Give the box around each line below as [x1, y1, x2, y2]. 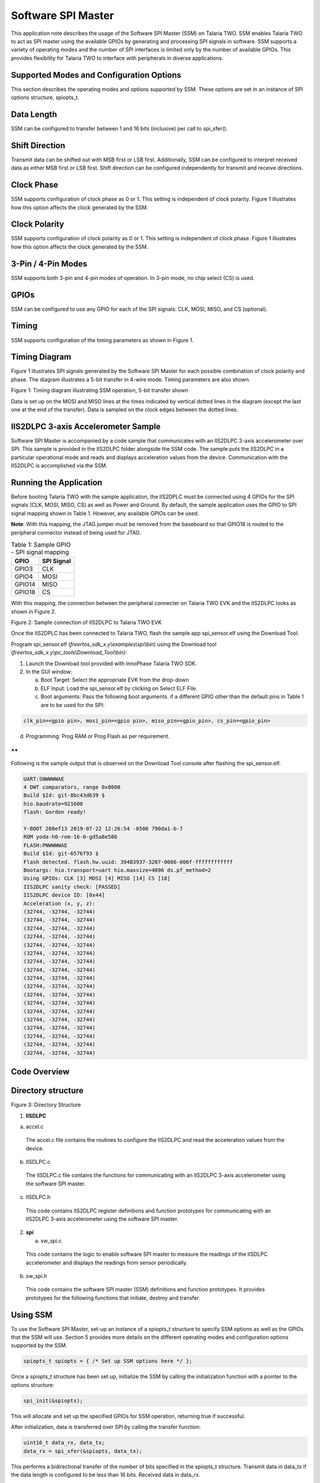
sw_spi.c [40, 1237, 62, 1244]
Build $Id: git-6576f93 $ [23, 850, 99, 857]
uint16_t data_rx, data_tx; [23, 1439, 105, 1446]
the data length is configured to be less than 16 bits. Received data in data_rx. [11, 1471, 201, 1478]
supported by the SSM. [11, 1342, 68, 1349]
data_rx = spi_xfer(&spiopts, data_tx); [23, 1447, 142, 1455]
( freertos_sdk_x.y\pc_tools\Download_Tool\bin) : [11, 649, 127, 656]
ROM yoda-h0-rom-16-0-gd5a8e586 [23, 833, 118, 841]
